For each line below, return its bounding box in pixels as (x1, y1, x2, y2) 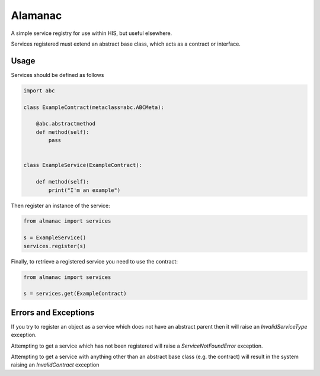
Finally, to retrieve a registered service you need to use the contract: (11, 258, 178, 265)
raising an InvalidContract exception (11, 361, 100, 368)
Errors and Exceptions (11, 307, 95, 317)
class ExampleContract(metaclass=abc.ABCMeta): (23, 104, 164, 111)
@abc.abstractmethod (36, 120, 96, 127)
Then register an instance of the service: (11, 202, 111, 209)
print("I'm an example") (48, 187, 121, 194)
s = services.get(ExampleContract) (23, 290, 127, 297)
